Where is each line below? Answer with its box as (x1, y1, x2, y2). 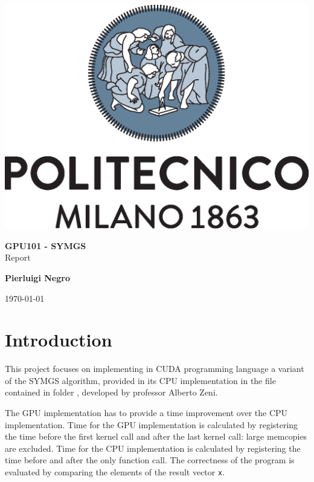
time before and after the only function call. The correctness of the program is (5, 454, 295, 466)
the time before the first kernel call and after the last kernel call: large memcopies (5, 430, 307, 443)
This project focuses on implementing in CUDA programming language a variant (5, 362, 304, 375)
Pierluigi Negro (5, 271, 70, 284)
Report (5, 251, 31, 264)
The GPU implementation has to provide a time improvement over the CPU (5, 406, 288, 418)
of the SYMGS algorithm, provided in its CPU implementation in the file (5, 374, 276, 386)
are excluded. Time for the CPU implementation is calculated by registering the (5, 441, 301, 454)
